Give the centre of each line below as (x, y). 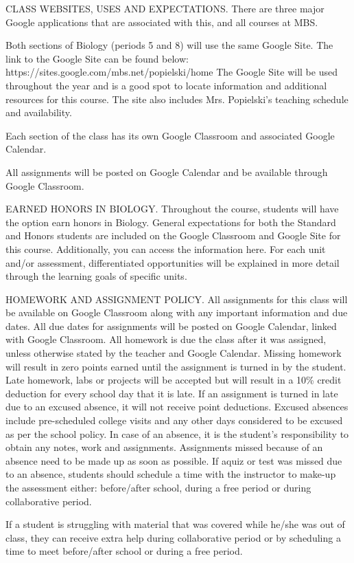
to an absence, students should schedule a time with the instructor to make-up (171, 474)
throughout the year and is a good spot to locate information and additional (166, 85)
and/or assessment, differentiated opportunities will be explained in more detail (173, 262)
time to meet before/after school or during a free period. (124, 551)
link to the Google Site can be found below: (97, 58)
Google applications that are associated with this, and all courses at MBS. (162, 22)
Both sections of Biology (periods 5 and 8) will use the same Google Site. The (169, 45)
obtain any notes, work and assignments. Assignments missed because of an (164, 447)
